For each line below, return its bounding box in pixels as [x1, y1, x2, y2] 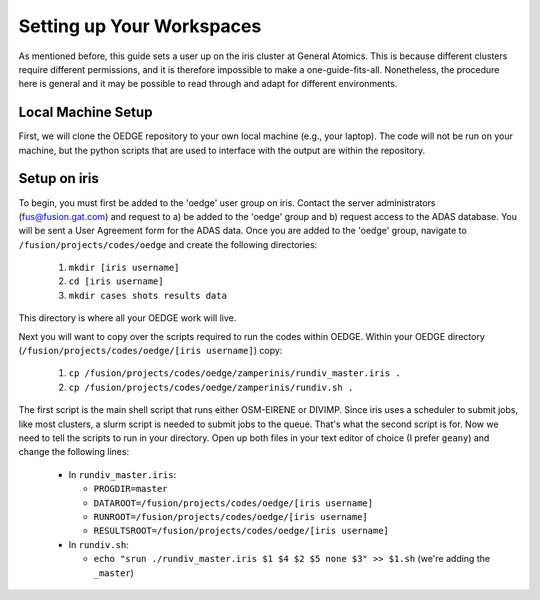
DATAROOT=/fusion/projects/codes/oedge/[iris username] [93, 497, 374, 509]
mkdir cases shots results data [68, 290, 227, 301]
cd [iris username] [68, 276, 164, 287]
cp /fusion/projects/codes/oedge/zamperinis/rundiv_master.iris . [68, 368, 402, 379]
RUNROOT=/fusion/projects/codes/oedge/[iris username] [93, 511, 369, 522]
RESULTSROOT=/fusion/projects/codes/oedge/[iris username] [93, 525, 390, 537]
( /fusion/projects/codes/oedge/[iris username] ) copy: [18, 345, 283, 357]
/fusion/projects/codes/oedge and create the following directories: [18, 238, 318, 250]
